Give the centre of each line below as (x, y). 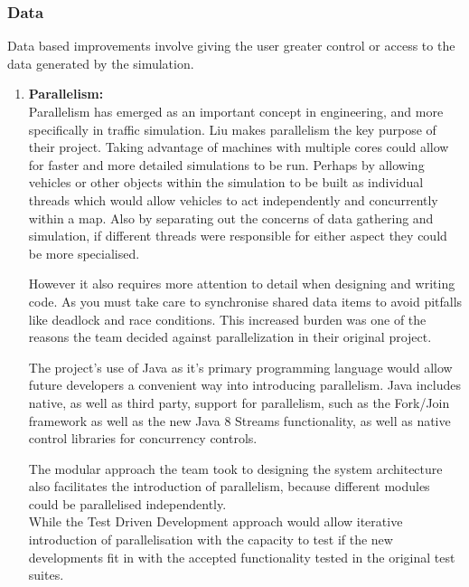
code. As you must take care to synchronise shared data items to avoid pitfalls (245, 301)
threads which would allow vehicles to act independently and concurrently (233, 199)
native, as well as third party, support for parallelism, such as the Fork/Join (239, 402)
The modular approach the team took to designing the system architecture (235, 468)
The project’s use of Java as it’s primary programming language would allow (240, 367)
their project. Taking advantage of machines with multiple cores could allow (239, 147)
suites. (46, 575)
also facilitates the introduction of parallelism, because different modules (229, 486)
